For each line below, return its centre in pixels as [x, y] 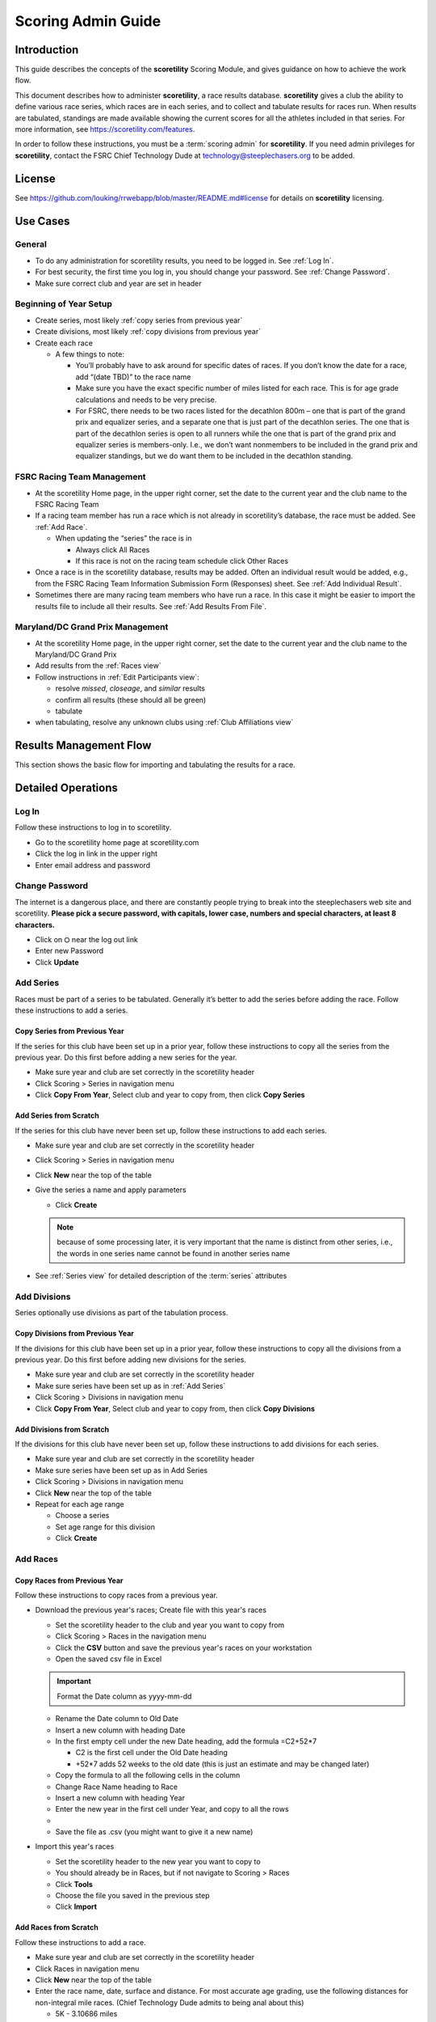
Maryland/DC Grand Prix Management [92, 627]
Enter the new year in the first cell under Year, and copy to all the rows [172, 1809]
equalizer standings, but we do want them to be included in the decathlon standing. [214, 456]
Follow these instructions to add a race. [80, 1942]
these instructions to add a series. [71, 1010]
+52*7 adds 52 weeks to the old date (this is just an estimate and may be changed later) [222, 1764]
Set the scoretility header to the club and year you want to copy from [170, 1625]
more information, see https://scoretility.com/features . [105, 129]
